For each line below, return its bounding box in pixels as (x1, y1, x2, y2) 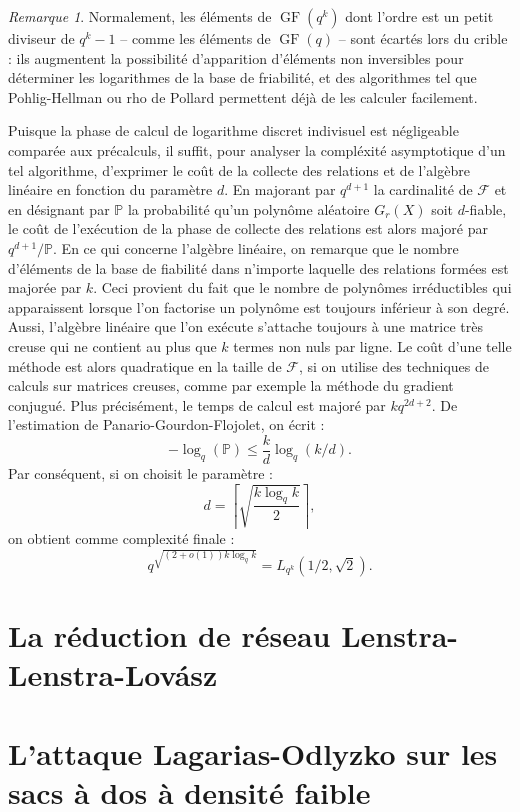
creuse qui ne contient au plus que (8, 335, 217, 356)
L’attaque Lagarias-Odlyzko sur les (8, 732, 498, 773)
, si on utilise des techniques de (298, 355, 490, 376)
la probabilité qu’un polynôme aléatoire (127, 198, 370, 219)
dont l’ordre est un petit (345, 6, 494, 26)
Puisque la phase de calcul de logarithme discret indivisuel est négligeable (8, 120, 459, 141)
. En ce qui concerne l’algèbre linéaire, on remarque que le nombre (53, 237, 459, 258)
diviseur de (8, 28, 75, 48)
